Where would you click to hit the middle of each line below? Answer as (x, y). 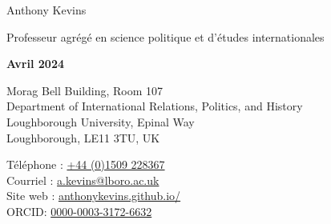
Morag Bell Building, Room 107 (85, 90)
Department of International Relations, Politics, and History (155, 106)
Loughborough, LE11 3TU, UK (83, 137)
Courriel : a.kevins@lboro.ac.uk (83, 180)
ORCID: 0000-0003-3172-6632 (79, 211)
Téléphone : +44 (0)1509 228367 (86, 164)
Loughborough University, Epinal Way (101, 121)
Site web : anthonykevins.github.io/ (94, 196)
